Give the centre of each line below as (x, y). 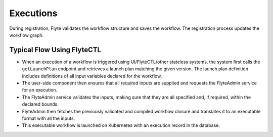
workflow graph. (27, 35)
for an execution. (40, 90)
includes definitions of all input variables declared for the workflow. (92, 76)
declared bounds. (40, 104)
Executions (33, 13)
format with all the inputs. (49, 118)
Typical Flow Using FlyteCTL (55, 50)
